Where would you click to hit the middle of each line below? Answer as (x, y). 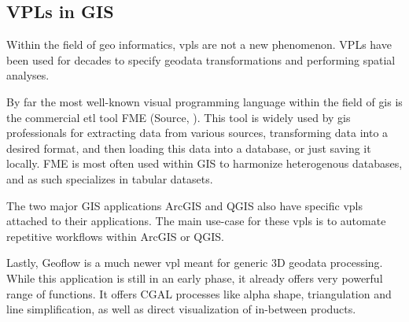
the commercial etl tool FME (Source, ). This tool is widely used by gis (179, 117)
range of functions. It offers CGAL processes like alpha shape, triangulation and (199, 293)
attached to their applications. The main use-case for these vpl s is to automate (196, 221)
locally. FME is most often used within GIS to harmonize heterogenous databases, (204, 163)
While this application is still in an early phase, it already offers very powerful (195, 278)
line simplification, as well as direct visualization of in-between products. (181, 309)
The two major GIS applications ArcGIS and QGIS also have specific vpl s (184, 205)
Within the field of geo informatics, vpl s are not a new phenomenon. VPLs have (199, 44)
